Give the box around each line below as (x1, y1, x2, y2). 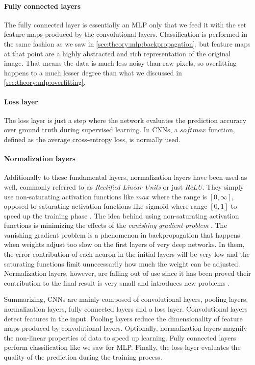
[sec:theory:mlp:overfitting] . (4, 77, 86, 87)
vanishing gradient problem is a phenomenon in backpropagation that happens (4, 229, 240, 240)
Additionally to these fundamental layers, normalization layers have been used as (4, 172, 247, 182)
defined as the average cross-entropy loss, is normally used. (4, 134, 180, 144)
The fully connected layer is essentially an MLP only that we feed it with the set (4, 19, 247, 29)
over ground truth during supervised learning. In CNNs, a (4, 124, 178, 135)
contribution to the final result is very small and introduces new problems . (4, 277, 230, 288)
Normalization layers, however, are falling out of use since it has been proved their (4, 268, 251, 278)
